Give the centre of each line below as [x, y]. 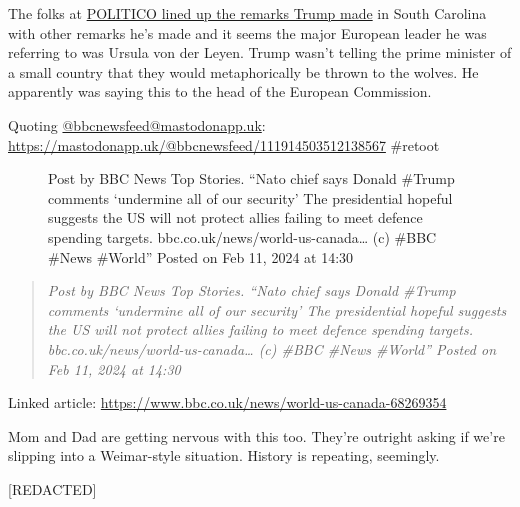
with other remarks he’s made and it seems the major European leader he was [247, 32]
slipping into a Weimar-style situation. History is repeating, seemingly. [224, 455]
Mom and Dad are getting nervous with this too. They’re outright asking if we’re [256, 435]
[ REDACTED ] [52, 488]
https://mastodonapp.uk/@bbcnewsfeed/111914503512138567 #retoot [224, 144]
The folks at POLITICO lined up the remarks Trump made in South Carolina [247, 13]
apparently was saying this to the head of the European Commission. [220, 91]
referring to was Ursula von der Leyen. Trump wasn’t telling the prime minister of [260, 52]
